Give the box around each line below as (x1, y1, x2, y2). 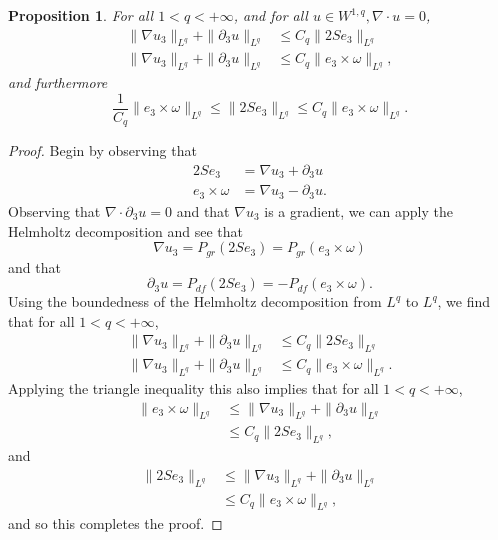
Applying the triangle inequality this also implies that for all (8, 378, 379, 398)
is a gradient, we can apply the (264, 200, 453, 221)
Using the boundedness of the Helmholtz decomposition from (8, 291, 382, 312)
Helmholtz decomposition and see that (8, 220, 244, 241)
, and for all (233, 5, 308, 25)
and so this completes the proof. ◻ (8, 512, 223, 533)
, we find (437, 291, 491, 312)
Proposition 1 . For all (8, 5, 154, 25)
